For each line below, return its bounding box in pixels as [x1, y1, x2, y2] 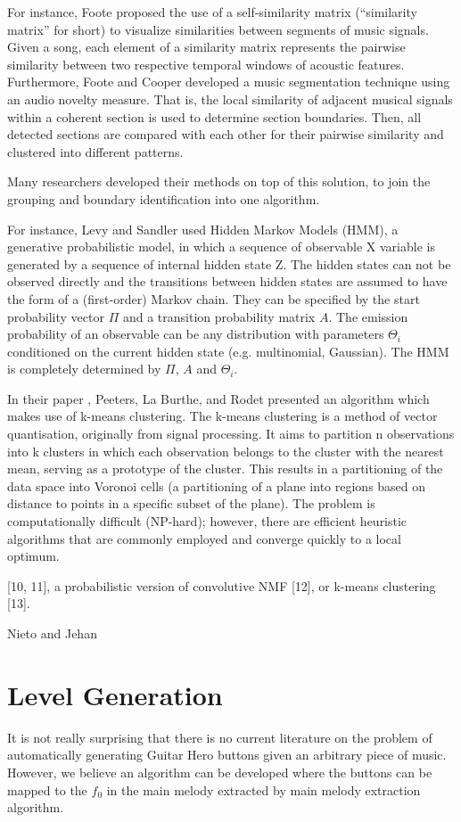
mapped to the [7, 780, 87, 799]
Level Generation [7, 676, 223, 712]
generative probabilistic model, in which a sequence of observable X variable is [7, 237, 435, 256]
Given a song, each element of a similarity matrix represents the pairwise [7, 37, 406, 56]
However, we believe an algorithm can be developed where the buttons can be [7, 762, 432, 781]
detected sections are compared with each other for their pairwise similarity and [7, 125, 444, 144]
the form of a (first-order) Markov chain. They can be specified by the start [7, 289, 420, 308]
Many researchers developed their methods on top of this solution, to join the [7, 172, 431, 191]
